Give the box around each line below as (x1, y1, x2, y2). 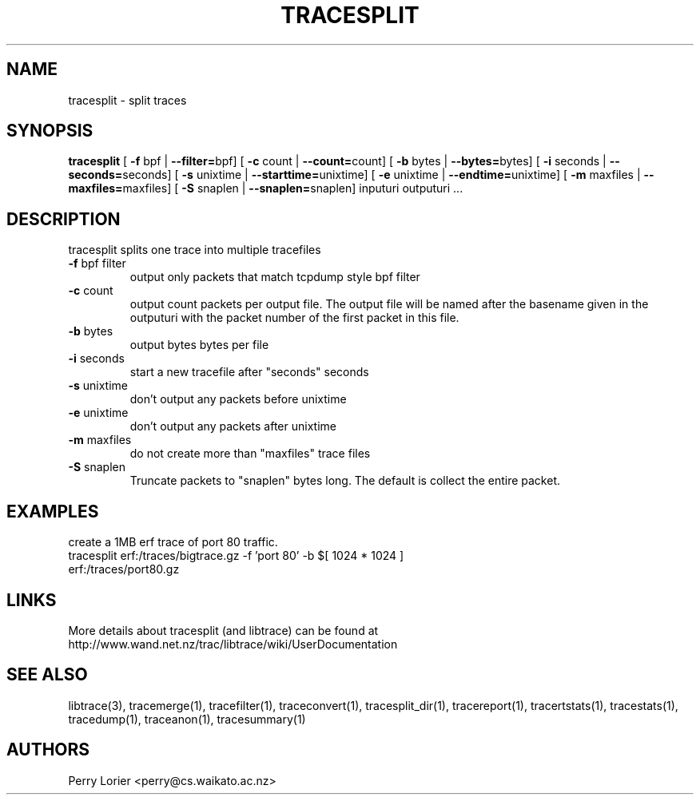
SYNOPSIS (6, 121, 93, 141)
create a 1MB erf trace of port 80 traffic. (68, 535, 278, 549)
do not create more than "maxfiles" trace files (129, 446, 371, 461)
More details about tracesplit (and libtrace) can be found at (68, 623, 379, 637)
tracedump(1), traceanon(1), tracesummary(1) (68, 712, 306, 726)
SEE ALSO (6, 664, 88, 685)
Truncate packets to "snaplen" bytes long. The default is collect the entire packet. (129, 474, 561, 488)
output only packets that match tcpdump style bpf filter (129, 270, 420, 284)
